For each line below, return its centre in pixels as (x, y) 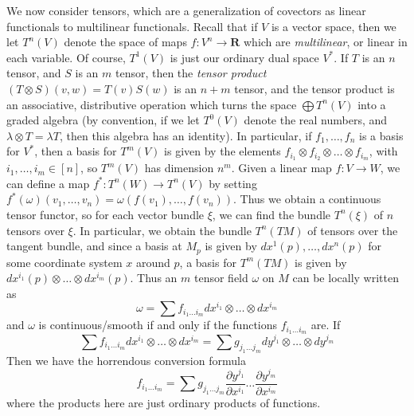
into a (372, 104)
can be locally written (346, 278)
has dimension (179, 168)
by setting (233, 183)
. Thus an (154, 278)
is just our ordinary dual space (244, 57)
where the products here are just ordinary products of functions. (164, 402)
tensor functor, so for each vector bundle (105, 214)
